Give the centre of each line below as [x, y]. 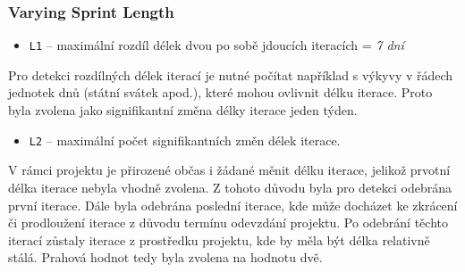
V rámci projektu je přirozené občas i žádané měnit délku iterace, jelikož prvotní [229, 170]
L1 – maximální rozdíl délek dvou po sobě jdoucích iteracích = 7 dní [216, 45]
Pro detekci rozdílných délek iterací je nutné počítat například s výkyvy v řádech [231, 74]
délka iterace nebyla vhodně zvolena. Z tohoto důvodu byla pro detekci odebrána [230, 187]
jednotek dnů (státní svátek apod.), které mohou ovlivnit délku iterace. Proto [220, 92]
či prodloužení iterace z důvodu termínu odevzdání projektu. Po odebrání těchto [228, 223]
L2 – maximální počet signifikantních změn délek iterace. [185, 140]
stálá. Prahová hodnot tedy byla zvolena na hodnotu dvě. [165, 257]
